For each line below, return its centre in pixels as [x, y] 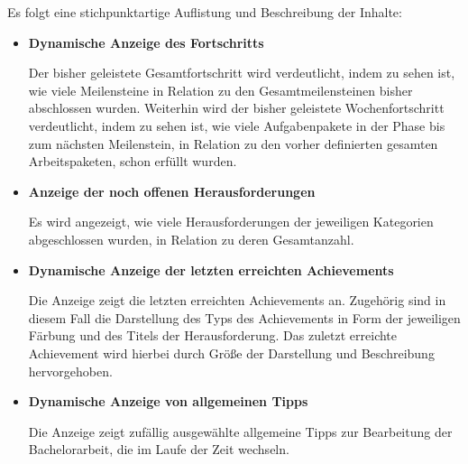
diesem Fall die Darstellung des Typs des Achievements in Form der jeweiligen [244, 317]
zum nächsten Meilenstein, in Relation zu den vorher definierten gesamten [233, 143]
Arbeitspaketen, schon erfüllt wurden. [133, 161]
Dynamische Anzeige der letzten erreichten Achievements [211, 269]
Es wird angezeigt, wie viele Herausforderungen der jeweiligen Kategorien [231, 222]
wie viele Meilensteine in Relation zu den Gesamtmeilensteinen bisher [220, 90]
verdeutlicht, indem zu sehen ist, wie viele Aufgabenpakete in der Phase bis [237, 125]
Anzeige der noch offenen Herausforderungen [172, 191]
